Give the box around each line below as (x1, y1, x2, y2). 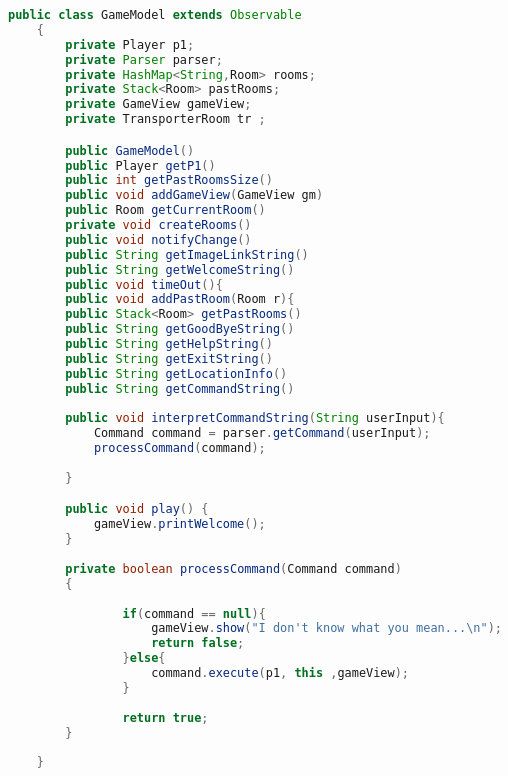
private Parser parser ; (65, 52, 223, 67)
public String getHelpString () (65, 337, 273, 352)
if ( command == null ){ (122, 606, 266, 621)
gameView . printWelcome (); (93, 517, 266, 532)
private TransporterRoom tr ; (65, 112, 266, 127)
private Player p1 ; (65, 37, 195, 52)
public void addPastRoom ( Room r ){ (65, 292, 295, 307)
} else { (122, 651, 166, 666)
